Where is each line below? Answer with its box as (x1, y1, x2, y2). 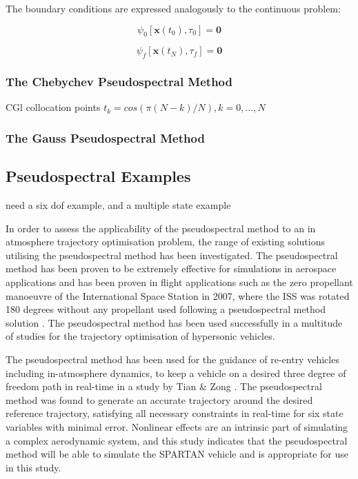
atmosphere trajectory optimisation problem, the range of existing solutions (6, 234, 325, 249)
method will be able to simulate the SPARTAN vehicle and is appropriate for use (6, 447, 348, 461)
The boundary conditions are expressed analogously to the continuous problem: (6, 1, 341, 15)
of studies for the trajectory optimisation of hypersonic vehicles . (6, 329, 275, 343)
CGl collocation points (6, 100, 101, 114)
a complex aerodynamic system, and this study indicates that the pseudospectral (6, 433, 348, 447)
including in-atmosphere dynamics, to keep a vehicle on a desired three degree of (6, 365, 346, 380)
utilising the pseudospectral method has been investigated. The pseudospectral (6, 247, 338, 262)
